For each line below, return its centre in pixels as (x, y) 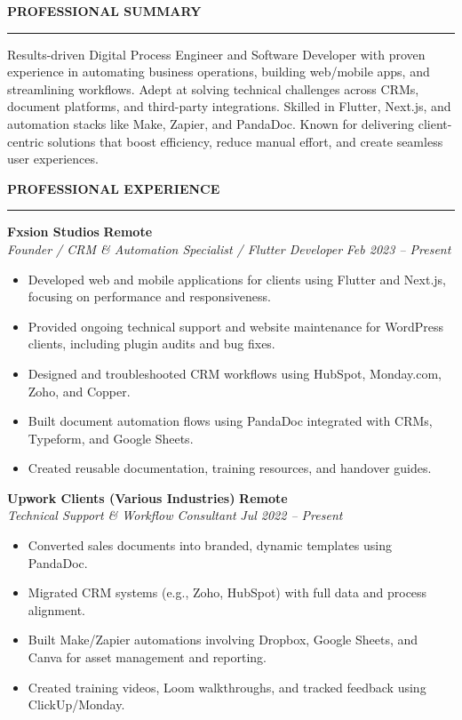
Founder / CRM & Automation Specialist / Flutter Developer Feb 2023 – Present (229, 248)
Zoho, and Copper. (79, 391)
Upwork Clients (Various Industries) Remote (147, 497)
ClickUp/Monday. (76, 704)
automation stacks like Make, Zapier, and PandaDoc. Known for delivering (211, 123)
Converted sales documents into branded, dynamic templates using (210, 545)
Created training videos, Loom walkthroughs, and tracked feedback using (227, 687)
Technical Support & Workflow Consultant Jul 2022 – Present (175, 515)
